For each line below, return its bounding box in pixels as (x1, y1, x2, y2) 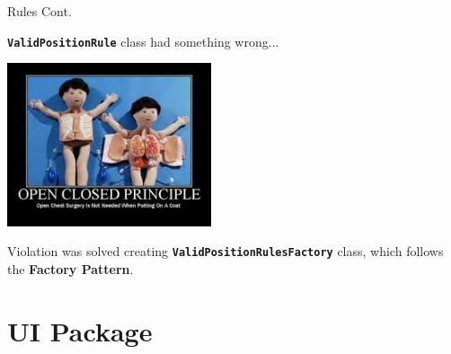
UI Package (7, 312, 153, 349)
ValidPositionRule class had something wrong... (7, 31, 279, 50)
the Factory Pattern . (7, 260, 134, 279)
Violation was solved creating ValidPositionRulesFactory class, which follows (7, 242, 444, 261)
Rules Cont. (7, 2, 72, 20)
